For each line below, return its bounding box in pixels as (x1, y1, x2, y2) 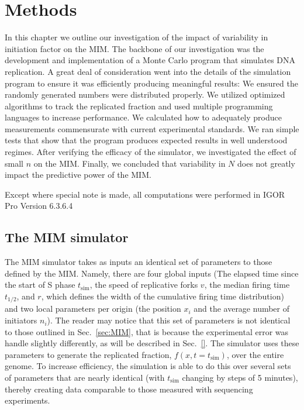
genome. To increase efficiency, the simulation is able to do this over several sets (5, 360, 291, 372)
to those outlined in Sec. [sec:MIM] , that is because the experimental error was (5, 325, 289, 337)
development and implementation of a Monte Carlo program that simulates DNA (5, 54, 296, 66)
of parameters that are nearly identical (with (5, 371, 165, 384)
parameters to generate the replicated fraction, (5, 348, 172, 360)
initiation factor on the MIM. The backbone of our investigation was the (5, 42, 264, 54)
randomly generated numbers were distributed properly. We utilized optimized (5, 88, 285, 101)
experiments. (5, 394, 50, 406)
